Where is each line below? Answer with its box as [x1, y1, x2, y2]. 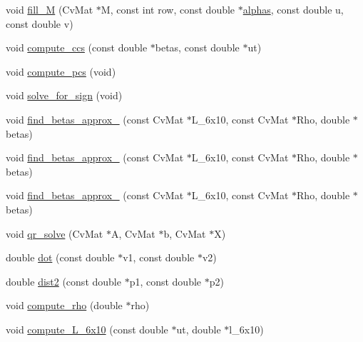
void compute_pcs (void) [6, 64, 116, 79]
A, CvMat [111, 226, 155, 241]
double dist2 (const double [6, 273, 121, 288]
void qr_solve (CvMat [6, 226, 103, 241]
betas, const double [155, 40, 240, 55]
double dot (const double [6, 250, 115, 265]
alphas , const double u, [242, 2, 344, 16]
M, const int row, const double [101, 2, 235, 16]
